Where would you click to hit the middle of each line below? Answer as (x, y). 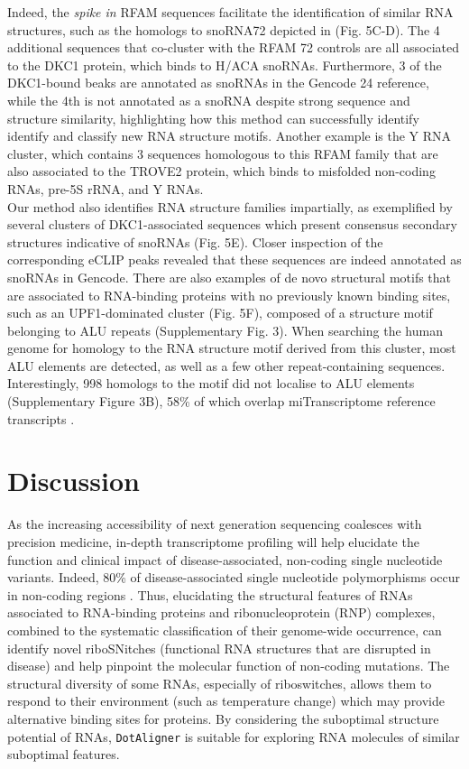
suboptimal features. (64, 754)
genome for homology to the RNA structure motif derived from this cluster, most (232, 348)
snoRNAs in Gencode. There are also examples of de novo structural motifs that (230, 277)
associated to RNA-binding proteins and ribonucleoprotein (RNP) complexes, (221, 612)
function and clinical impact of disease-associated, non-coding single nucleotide (225, 559)
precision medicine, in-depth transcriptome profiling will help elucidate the (213, 541)
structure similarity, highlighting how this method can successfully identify (213, 118)
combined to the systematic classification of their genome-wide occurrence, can (225, 630)
